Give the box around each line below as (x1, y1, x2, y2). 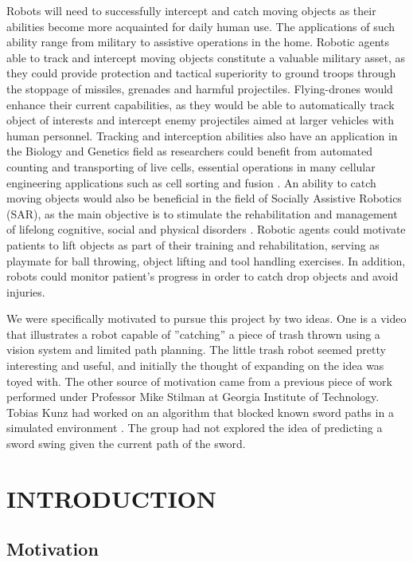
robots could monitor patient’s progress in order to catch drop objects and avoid (6, 268, 399, 285)
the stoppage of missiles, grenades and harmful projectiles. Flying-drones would (6, 80, 393, 96)
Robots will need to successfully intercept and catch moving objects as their (6, 2, 376, 18)
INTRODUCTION (6, 481, 217, 514)
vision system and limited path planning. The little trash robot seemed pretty (6, 341, 386, 358)
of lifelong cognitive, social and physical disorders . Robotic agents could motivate (6, 221, 406, 238)
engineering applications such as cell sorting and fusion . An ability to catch (6, 174, 376, 191)
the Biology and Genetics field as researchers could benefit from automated (6, 143, 373, 159)
